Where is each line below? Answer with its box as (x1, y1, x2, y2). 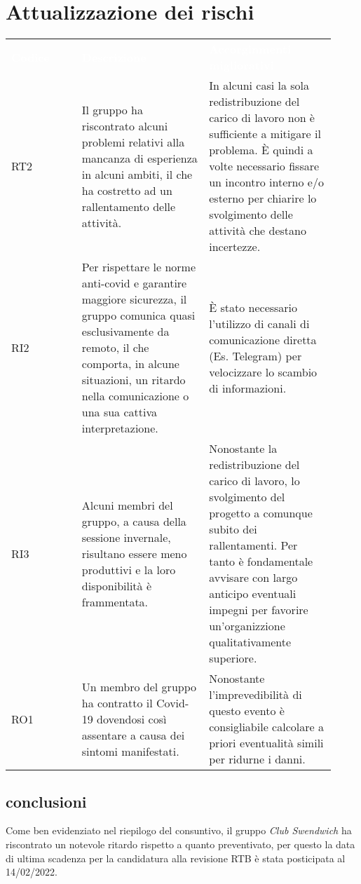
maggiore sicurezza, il (81, 291, 187, 308)
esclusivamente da (81, 323, 170, 340)
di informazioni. (209, 379, 287, 396)
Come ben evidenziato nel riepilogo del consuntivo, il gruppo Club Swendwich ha (6, 823, 352, 838)
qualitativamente (209, 634, 292, 651)
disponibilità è (81, 577, 152, 594)
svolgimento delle (209, 206, 293, 223)
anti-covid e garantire (81, 275, 187, 292)
